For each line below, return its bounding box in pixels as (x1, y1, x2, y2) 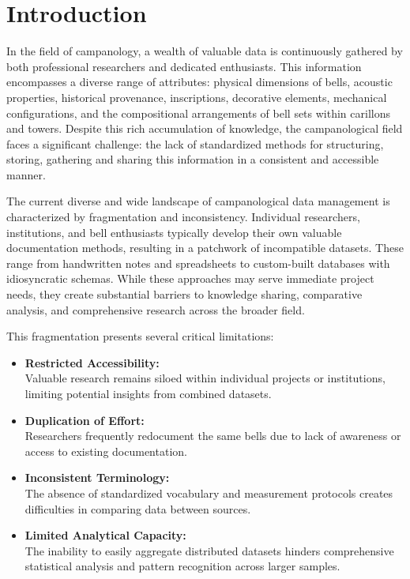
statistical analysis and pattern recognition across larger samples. (24, 558, 340, 574)
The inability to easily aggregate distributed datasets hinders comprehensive (24, 542, 394, 558)
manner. (6, 166, 46, 182)
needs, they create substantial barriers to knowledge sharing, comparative (6, 286, 363, 303)
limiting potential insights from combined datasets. (24, 385, 272, 401)
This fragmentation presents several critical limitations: (6, 328, 274, 344)
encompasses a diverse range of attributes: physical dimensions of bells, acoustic (6, 73, 393, 90)
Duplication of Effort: (24, 412, 145, 428)
